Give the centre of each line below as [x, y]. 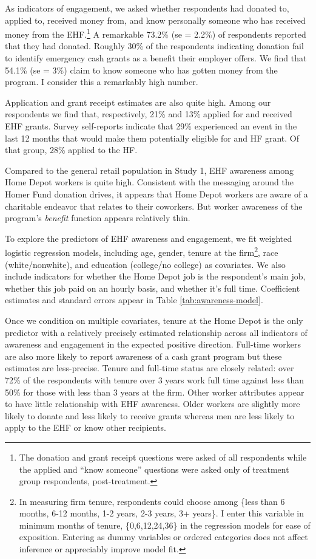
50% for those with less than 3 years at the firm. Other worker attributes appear [155, 392]
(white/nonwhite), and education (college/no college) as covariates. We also [145, 264]
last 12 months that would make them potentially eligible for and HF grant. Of [152, 138]
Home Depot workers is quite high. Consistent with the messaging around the [149, 182]
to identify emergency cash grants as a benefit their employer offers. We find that [156, 58]
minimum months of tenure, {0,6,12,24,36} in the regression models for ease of [165, 525]
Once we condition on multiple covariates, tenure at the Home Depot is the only [154, 320]
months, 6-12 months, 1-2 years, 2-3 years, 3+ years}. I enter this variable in [162, 513]
